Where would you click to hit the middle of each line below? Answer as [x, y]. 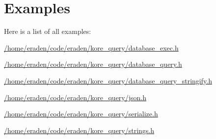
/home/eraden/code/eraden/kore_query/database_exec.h [91, 47]
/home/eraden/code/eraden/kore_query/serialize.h [81, 114]
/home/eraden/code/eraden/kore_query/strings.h [79, 130]
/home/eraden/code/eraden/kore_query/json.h [75, 97]
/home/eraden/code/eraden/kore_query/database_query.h [93, 64]
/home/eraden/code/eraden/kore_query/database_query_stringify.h [108, 80]
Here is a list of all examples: [48, 31]
